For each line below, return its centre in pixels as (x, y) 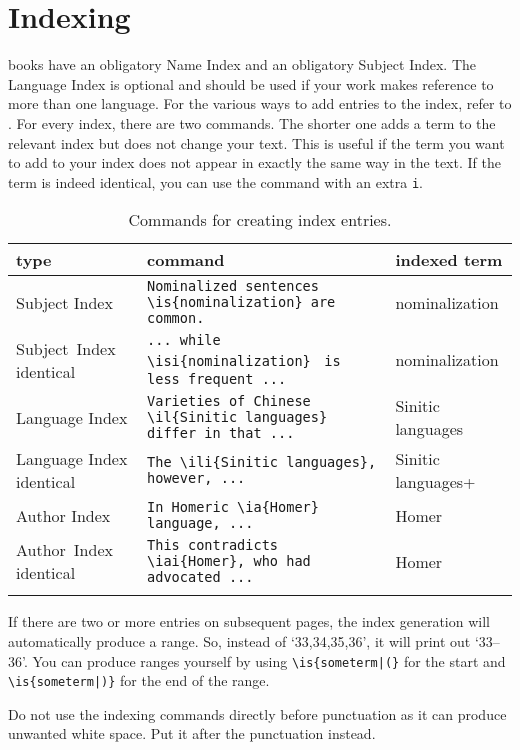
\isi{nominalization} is (244, 361)
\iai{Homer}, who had (229, 561)
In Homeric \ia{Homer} (233, 507)
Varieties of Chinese (229, 401)
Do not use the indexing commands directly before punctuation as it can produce (257, 713)
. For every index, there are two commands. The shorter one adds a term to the (252, 122)
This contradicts (213, 545)
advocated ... (200, 577)
